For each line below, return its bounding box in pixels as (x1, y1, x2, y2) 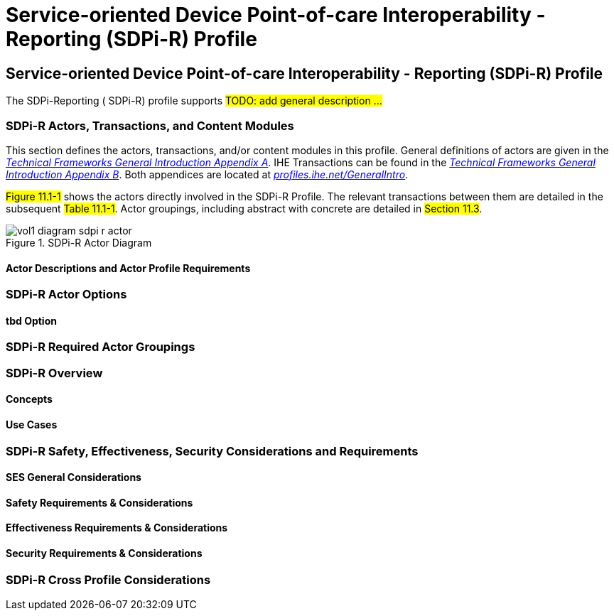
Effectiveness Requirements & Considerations (6, 522, 228, 534)
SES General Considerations (6, 471, 141, 484)
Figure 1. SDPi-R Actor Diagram (6, 236, 152, 249)
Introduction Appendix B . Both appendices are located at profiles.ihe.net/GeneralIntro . (6, 168, 409, 180)
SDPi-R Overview (6, 365, 103, 380)
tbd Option (6, 314, 57, 327)
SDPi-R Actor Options (6, 287, 127, 302)
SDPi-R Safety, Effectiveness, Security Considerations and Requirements (6, 443, 419, 458)
